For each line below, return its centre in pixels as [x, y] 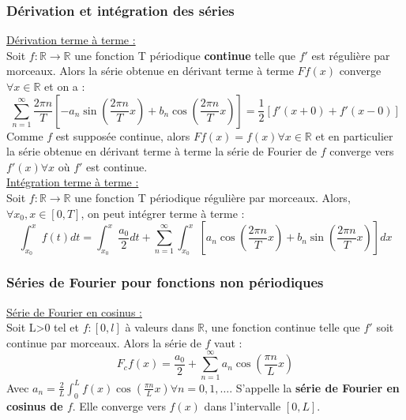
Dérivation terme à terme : [71, 40]
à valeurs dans [160, 327]
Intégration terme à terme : [73, 182]
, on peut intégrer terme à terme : [163, 213]
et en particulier [354, 135]
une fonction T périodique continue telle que [185, 55]
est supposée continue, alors [123, 135]
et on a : [65, 86]
